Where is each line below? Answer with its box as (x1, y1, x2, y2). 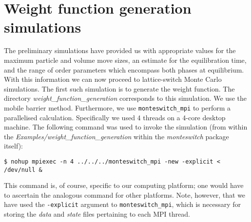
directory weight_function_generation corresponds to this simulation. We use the (4, 93, 247, 103)
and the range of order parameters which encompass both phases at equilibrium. (4, 64, 244, 74)
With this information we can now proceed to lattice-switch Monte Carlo (4, 74, 222, 84)
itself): (4, 141, 23, 151)
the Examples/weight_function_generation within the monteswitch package (4, 131, 229, 141)
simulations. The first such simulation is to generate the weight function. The (4, 83, 235, 93)
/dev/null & (4, 166, 42, 173)
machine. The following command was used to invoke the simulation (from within (4, 122, 248, 132)
